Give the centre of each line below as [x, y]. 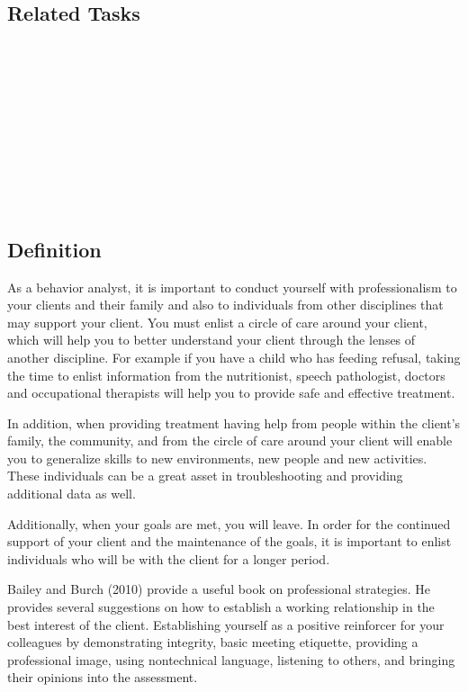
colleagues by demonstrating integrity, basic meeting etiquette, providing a [213, 642]
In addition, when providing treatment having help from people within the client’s [234, 422]
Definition [54, 249]
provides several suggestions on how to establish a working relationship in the [221, 607]
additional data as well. [72, 494]
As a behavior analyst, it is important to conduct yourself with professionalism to [232, 287]
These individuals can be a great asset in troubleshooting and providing [205, 476]
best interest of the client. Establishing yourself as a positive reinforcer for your [226, 624]
